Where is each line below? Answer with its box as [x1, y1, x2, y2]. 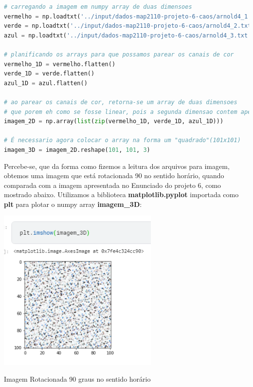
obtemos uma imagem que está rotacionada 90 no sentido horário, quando [4, 170, 224, 181]
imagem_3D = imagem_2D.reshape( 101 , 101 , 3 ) [4, 146, 150, 153]
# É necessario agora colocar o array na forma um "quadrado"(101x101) [4, 137, 241, 144]
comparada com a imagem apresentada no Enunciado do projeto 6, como [4, 180, 221, 190]
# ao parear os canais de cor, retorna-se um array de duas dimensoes [4, 98, 237, 106]
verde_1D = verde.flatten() [4, 70, 95, 77]
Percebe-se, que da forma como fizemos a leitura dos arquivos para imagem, [4, 161, 230, 171]
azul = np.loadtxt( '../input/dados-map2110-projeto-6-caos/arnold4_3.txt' [4, 32, 252, 39]
